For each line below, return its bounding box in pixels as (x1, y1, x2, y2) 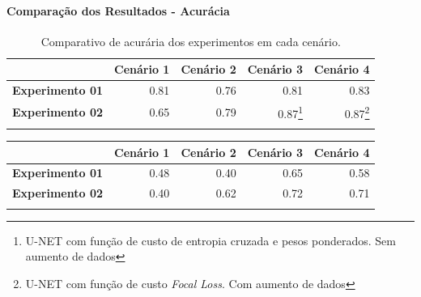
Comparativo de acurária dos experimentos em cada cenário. (40, 32, 341, 49)
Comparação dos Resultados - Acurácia (6, 2, 230, 19)
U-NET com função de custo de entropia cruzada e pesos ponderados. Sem (25, 231, 396, 248)
